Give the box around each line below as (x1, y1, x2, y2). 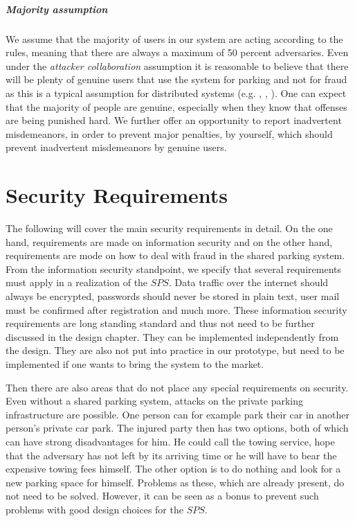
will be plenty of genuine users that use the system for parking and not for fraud (6, 72, 347, 87)
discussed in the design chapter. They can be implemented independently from (6, 329, 339, 344)
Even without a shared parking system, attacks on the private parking (6, 394, 304, 408)
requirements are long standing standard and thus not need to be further (6, 316, 315, 330)
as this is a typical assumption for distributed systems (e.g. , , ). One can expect (6, 85, 347, 100)
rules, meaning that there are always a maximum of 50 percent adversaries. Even (6, 45, 349, 60)
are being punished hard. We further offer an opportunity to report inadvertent (6, 113, 342, 127)
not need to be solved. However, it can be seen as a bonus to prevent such (6, 488, 319, 503)
